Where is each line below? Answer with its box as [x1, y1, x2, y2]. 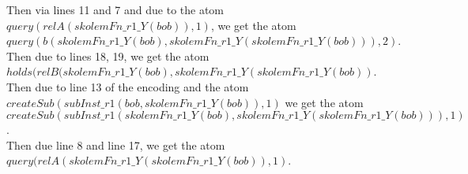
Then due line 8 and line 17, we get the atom [6, 136, 225, 153]
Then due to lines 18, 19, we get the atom [6, 47, 209, 64]
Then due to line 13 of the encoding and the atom [6, 78, 249, 94]
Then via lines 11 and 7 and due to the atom [6, 2, 225, 17]
